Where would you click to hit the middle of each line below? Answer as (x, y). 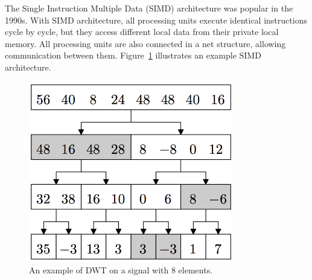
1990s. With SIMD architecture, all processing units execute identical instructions (156, 20)
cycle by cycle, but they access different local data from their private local (142, 32)
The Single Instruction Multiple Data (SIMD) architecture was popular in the (149, 8)
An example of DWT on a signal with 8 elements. (121, 270)
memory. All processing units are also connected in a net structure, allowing (145, 43)
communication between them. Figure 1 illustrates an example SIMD (133, 55)
